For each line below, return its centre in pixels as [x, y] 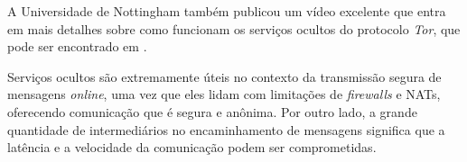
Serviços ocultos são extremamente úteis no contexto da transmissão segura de [224, 76]
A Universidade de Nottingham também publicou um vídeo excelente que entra [227, 11]
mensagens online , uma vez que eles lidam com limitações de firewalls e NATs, [224, 94]
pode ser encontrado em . [77, 46]
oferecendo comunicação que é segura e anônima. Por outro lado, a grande [212, 111]
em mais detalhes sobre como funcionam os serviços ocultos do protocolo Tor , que [234, 28]
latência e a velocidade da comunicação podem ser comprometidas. [192, 147]
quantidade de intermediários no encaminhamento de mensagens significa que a [226, 129]
